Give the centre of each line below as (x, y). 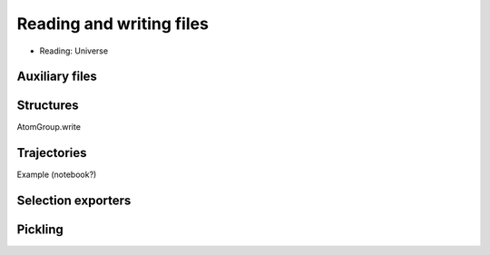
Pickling (40, 230)
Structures (48, 106)
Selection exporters (74, 201)
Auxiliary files (57, 77)
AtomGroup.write (49, 127)
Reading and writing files (113, 24)
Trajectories (52, 153)
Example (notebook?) (57, 175)
